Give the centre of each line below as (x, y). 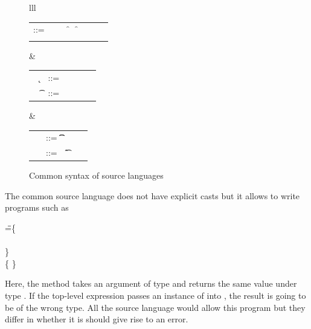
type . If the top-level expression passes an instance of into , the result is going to (155, 295)
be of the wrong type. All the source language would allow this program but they (155, 307)
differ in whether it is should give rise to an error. (97, 319)
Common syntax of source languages (96, 175)
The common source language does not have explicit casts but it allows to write (152, 195)
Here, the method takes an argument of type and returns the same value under (151, 283)
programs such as (37, 207)
